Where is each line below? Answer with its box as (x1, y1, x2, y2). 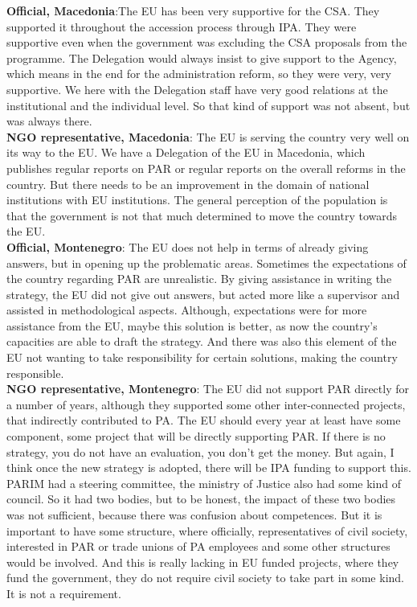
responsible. (6, 364, 64, 381)
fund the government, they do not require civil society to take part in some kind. (6, 569, 404, 586)
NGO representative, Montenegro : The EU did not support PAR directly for (6, 380, 410, 397)
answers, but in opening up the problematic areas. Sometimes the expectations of (6, 254, 407, 271)
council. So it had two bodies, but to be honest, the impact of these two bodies (6, 490, 396, 507)
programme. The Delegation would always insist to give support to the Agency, (6, 49, 397, 66)
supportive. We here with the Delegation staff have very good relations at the (6, 80, 388, 97)
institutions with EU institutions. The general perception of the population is (6, 191, 388, 208)
